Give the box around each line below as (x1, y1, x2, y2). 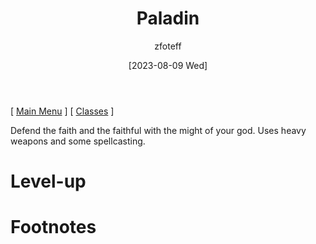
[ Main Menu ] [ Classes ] (10, 105, 115, 117)
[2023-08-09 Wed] (128, 59, 208, 71)
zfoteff (154, 40, 182, 52)
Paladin (136, 7, 200, 30)
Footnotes (10, 216, 97, 239)
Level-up (10, 170, 87, 193)
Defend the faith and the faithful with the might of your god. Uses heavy (10, 124, 307, 136)
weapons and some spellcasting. (10, 135, 146, 147)
